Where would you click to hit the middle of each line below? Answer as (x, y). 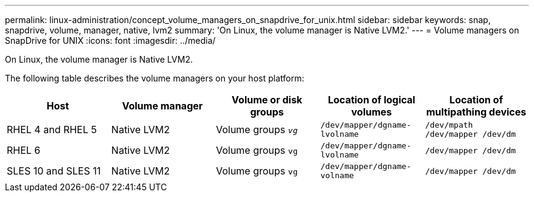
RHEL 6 (24, 150)
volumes (372, 112)
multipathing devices (476, 112)
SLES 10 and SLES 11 (54, 171)
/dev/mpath (449, 125)
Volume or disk (267, 100)
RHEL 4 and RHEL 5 (52, 130)
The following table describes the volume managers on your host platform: (155, 78)
